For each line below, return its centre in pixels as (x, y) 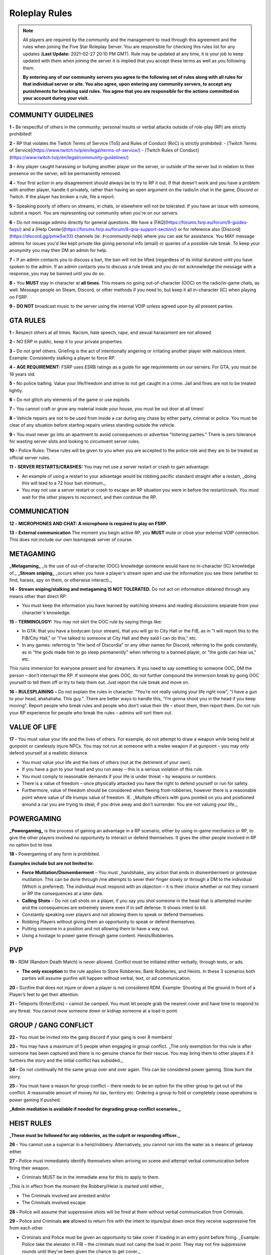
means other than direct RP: (38, 596)
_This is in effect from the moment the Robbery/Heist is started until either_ (87, 1186)
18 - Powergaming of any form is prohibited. (55, 854)
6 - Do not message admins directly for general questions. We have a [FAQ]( (88, 222)
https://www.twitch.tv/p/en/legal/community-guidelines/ (69, 157)
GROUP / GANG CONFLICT (51, 1025)
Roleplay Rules (41, 13)
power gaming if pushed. (35, 1100)
